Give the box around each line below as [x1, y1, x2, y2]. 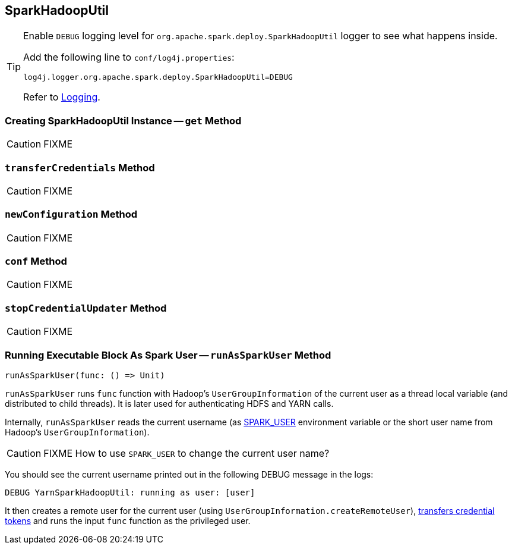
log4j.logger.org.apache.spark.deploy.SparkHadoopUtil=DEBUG [23, 73, 293, 82]
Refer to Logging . [23, 91, 100, 103]
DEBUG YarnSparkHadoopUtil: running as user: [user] [5, 487, 255, 497]
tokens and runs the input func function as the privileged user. [5, 515, 251, 526]
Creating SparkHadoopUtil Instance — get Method [5, 114, 242, 127]
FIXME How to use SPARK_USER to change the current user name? [43, 447, 330, 459]
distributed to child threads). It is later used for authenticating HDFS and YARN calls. [5, 398, 334, 409]
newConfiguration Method [5, 208, 138, 221]
